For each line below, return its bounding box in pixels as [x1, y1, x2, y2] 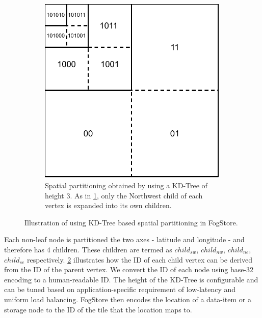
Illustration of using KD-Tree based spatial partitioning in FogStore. [24, 217, 238, 227]
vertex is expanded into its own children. [45, 200, 172, 211]
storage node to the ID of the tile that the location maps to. [4, 304, 192, 314]
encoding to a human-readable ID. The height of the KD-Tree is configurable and [4, 274, 258, 284]
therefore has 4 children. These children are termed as [4, 244, 172, 255]
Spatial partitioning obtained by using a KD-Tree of [45, 180, 207, 191]
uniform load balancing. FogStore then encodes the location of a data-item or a [4, 294, 251, 304]
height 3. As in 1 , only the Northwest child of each [45, 190, 203, 200]
